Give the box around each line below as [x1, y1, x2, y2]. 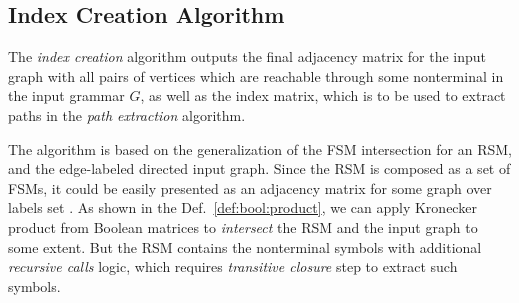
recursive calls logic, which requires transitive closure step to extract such [8, 256, 458, 277]
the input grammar [8, 85, 125, 106]
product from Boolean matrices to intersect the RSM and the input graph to [8, 216, 478, 237]
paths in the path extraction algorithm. [8, 104, 246, 125]
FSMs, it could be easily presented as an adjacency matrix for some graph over [8, 177, 492, 198]
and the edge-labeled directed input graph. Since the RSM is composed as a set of [8, 158, 511, 179]
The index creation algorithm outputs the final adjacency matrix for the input [8, 46, 486, 67]
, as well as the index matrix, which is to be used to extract [140, 85, 506, 106]
